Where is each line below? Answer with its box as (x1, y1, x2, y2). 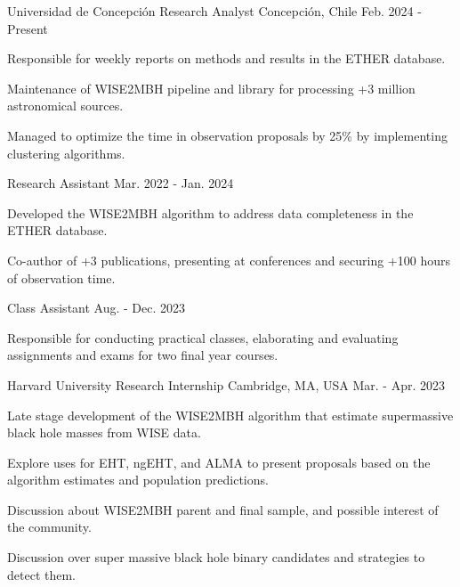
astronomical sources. (7, 96, 124, 115)
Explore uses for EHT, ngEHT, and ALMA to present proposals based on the (7, 452, 431, 471)
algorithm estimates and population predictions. (7, 470, 269, 489)
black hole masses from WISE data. (7, 423, 201, 442)
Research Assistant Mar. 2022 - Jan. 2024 (7, 174, 234, 192)
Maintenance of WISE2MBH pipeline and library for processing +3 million (7, 78, 416, 97)
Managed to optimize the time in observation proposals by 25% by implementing (7, 126, 448, 144)
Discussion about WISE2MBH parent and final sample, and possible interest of (7, 500, 439, 518)
